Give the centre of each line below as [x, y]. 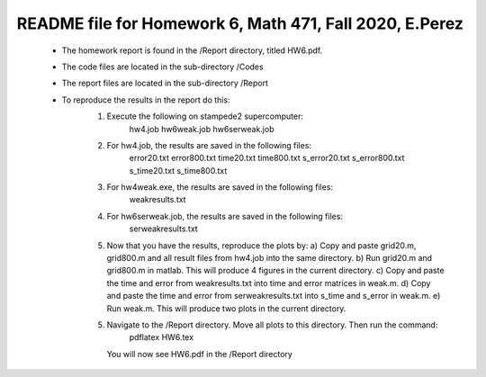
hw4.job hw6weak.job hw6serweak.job [202, 129]
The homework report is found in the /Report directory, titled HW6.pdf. [192, 50]
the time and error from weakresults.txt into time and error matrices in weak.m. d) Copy [269, 283]
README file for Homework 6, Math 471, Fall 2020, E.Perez [240, 23]
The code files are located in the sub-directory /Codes [163, 67]
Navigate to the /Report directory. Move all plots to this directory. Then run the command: [272, 325]
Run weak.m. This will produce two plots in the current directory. [226, 308]
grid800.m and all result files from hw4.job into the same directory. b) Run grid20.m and [269, 258]
